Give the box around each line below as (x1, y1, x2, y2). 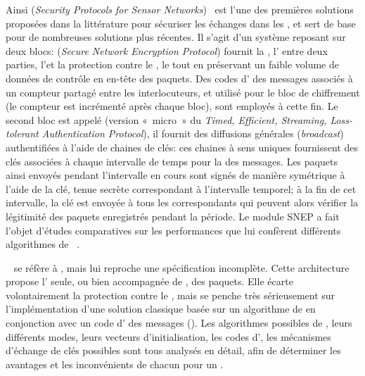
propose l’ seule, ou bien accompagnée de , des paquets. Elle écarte (6, 274, 293, 289)
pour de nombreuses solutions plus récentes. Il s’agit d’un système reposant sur (6, 30, 346, 44)
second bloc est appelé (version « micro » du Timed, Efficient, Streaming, (6, 112, 327, 127)
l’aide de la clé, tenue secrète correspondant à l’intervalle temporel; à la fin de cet (6, 181, 357, 196)
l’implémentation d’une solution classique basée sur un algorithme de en (6, 301, 316, 316)
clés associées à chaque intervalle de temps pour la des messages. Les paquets (6, 153, 338, 168)
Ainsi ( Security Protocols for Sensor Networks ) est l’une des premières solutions (6, 2, 354, 16)
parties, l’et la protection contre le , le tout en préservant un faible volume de (6, 57, 339, 72)
